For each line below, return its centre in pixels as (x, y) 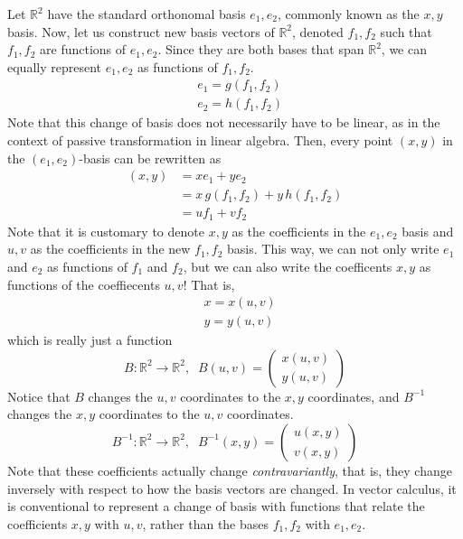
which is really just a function (90, 340)
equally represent (54, 66)
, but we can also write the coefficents (288, 266)
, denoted (318, 31)
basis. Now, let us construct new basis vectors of (141, 31)
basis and (428, 231)
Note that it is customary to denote (106, 231)
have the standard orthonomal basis (146, 14)
